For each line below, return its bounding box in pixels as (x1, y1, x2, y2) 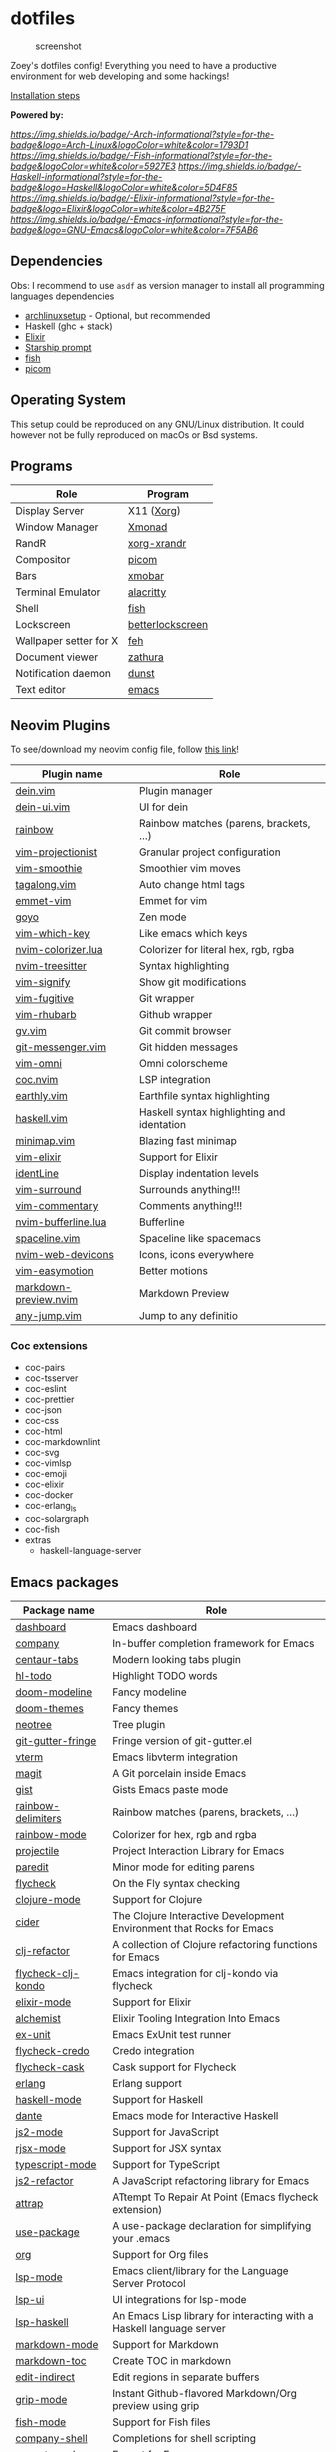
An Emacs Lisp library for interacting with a (111, 2309, 314, 2323)
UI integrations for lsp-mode (111, 2293, 247, 2307)
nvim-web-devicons (15, 1248, 115, 1262)
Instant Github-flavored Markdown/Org (111, 2387, 297, 2401)
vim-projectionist (15, 845, 98, 859)
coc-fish (24, 1523, 60, 1536)
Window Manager (15, 520, 99, 534)
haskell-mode (15, 2093, 82, 2107)
